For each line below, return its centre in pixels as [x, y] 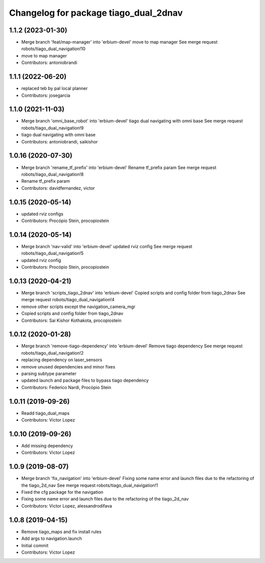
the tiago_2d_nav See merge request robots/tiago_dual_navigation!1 [90, 485]
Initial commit [35, 545]
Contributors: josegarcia [46, 95]
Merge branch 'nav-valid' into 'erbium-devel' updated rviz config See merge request [107, 246]
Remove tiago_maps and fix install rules [61, 532]
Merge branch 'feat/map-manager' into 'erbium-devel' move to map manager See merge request [119, 42]
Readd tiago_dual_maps [45, 413]
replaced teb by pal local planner [54, 88]
